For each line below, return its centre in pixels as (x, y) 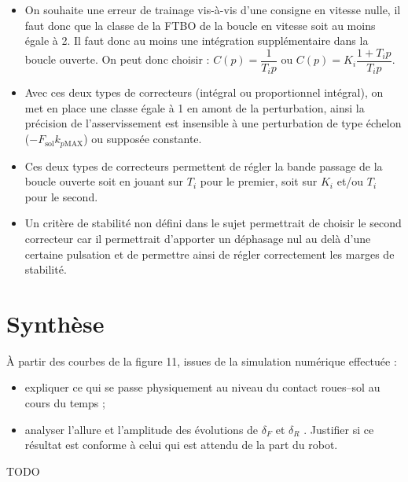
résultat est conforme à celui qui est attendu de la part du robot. (181, 445)
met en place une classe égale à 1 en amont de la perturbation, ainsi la (195, 107)
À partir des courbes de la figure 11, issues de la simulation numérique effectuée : (202, 361)
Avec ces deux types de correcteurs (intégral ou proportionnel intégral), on (204, 92)
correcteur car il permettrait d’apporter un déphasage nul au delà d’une (198, 238)
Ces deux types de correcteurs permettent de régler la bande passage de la (204, 166)
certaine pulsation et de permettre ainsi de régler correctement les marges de (210, 254)
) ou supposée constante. (143, 139)
